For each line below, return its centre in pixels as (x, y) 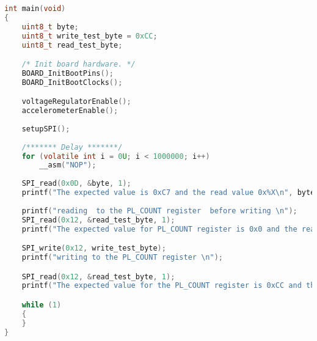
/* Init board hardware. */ (78, 64)
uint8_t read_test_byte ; (72, 45)
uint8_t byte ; (50, 27)
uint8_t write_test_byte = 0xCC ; (89, 36)
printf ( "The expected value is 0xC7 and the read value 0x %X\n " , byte (168, 193)
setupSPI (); (46, 129)
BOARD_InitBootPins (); (67, 73)
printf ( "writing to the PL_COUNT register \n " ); (122, 257)
